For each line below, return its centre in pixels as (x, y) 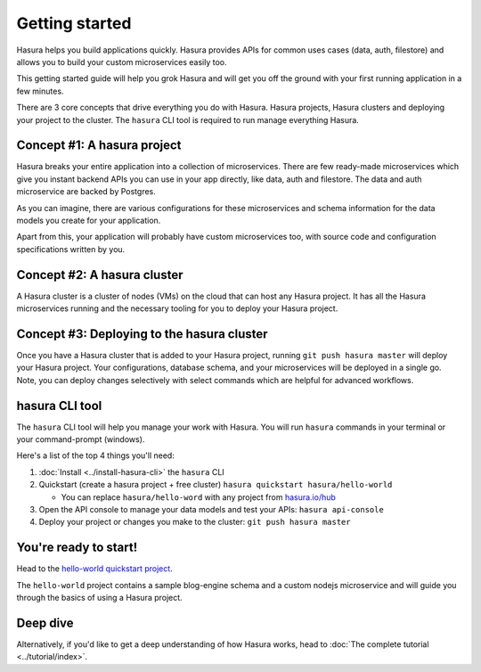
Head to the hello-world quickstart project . (94, 569)
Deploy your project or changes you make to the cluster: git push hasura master (195, 522)
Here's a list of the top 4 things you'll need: (96, 455)
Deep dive (45, 623)
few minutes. (40, 91)
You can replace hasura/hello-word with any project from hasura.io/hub (198, 497)
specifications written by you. (71, 249)
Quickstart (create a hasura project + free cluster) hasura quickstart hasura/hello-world (216, 485)
